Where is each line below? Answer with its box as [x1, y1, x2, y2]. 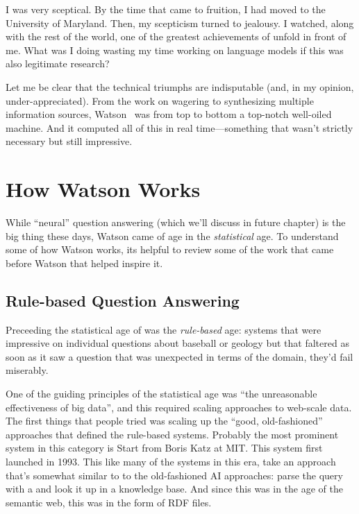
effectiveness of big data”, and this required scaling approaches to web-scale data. [6, 400, 352, 414]
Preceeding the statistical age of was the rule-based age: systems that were [6, 322, 322, 336]
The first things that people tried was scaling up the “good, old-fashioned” [6, 413, 323, 428]
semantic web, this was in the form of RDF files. [6, 495, 212, 509]
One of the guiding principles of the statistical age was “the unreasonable [6, 386, 317, 401]
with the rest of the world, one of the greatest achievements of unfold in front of [6, 29, 347, 44]
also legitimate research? [6, 56, 110, 71]
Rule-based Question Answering [6, 289, 240, 311]
